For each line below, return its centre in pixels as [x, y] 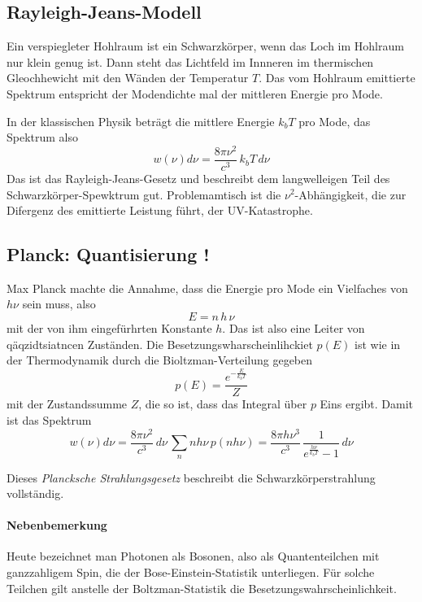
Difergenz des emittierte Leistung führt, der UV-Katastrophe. [160, 210]
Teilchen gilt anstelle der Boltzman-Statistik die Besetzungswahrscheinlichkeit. [202, 588]
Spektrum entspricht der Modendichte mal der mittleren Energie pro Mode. [195, 93]
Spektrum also [43, 137]
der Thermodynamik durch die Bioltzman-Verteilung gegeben [160, 360]
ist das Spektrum [49, 419]
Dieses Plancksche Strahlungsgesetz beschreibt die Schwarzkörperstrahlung [191, 477]
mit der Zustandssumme [67, 404]
